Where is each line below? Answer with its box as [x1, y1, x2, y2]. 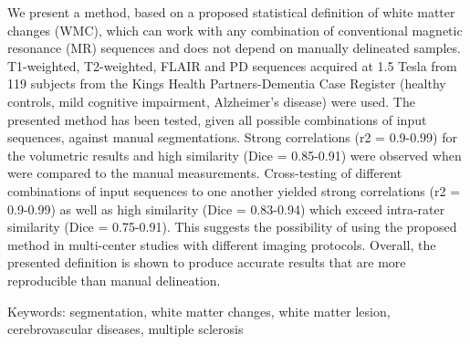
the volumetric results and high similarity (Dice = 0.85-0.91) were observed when [7, 145, 462, 164]
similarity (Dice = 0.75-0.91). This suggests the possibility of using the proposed [7, 217, 457, 236]
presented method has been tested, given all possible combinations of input [7, 109, 427, 129]
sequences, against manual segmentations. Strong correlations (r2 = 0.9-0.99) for [7, 128, 457, 147]
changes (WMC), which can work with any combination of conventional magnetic [7, 20, 463, 39]
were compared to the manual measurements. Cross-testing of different [7, 163, 402, 182]
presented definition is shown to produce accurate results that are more [7, 253, 406, 272]
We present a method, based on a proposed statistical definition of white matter [7, 3, 455, 21]
